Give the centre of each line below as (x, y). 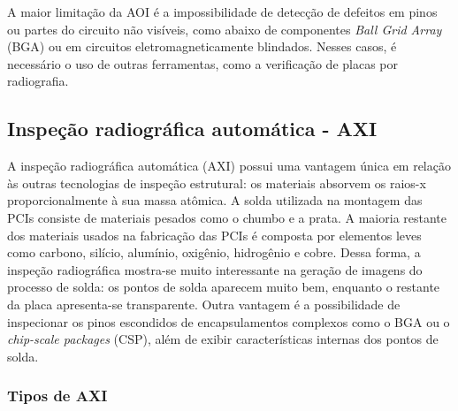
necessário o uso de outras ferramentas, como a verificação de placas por (203, 63)
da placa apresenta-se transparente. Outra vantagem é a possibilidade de (204, 304)
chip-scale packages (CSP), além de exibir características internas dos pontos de (223, 339)
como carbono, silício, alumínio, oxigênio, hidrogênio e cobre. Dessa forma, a (214, 252)
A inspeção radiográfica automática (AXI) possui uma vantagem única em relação (229, 166)
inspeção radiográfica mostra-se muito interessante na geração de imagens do (215, 269)
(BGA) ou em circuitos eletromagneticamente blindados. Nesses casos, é (202, 46)
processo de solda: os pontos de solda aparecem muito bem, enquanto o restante (224, 287)
